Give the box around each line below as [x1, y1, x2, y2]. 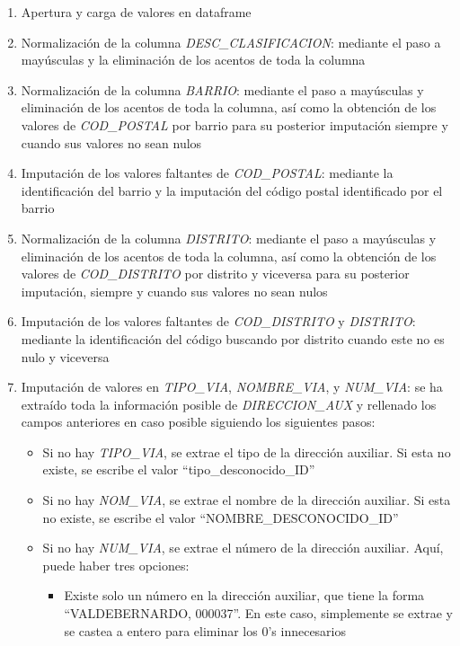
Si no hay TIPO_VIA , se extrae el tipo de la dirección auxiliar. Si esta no [42, 442, 451, 461]
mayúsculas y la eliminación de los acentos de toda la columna [21, 50, 366, 69]
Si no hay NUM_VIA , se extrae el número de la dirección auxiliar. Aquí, [42, 538, 444, 557]
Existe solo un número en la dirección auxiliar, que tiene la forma [64, 586, 425, 605]
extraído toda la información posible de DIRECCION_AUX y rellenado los [21, 394, 437, 413]
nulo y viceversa [21, 347, 110, 366]
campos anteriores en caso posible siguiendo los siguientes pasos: [21, 412, 376, 431]
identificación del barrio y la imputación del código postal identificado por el [21, 181, 443, 199]
